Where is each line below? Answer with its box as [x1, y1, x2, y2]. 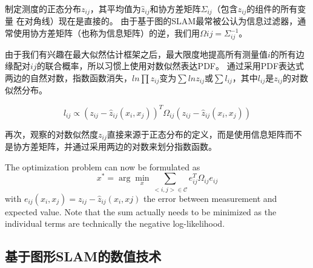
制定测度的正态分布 [5, 2, 81, 15]
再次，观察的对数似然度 [5, 127, 98, 140]
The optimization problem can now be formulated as [5, 160, 200, 173]
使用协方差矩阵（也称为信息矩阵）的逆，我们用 [13, 27, 200, 39]
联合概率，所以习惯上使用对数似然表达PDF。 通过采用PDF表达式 [45, 59, 305, 72]
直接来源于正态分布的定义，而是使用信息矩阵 [107, 127, 285, 140]
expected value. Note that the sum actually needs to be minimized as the [5, 205, 277, 218]
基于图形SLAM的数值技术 [5, 247, 162, 266]
